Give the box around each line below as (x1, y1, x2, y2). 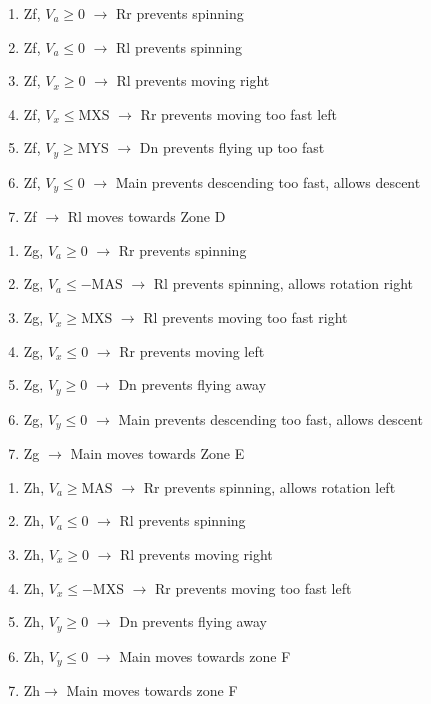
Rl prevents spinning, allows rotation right (153, 273, 413, 294)
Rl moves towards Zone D (67, 206, 226, 227)
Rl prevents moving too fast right (143, 307, 348, 328)
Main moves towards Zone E (70, 443, 245, 464)
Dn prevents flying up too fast (139, 137, 325, 158)
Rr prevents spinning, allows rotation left (143, 476, 396, 497)
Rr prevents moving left (119, 340, 265, 361)
